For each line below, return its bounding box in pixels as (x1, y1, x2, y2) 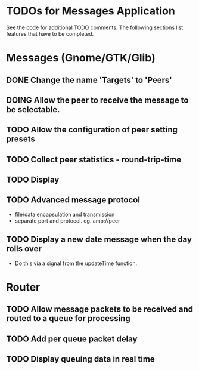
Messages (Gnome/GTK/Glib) (6, 51, 156, 65)
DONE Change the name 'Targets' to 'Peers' (6, 75, 172, 85)
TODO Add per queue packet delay (6, 334, 138, 344)
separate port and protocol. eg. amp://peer (14, 217, 120, 224)
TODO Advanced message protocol (6, 195, 140, 205)
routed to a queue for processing (6, 313, 130, 323)
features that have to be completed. (6, 30, 94, 37)
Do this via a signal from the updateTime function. (14, 260, 138, 267)
